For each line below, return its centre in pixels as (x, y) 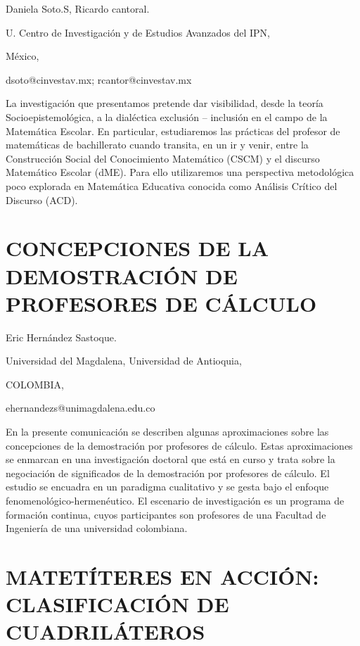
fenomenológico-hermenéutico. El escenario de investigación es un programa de (175, 500)
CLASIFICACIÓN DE (117, 604)
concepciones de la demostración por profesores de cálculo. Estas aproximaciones (179, 445)
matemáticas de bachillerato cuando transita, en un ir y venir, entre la (157, 145)
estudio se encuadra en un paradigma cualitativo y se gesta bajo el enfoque (167, 487)
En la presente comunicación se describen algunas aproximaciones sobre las (167, 431)
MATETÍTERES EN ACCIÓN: (162, 576)
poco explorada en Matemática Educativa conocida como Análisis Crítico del (172, 185)
